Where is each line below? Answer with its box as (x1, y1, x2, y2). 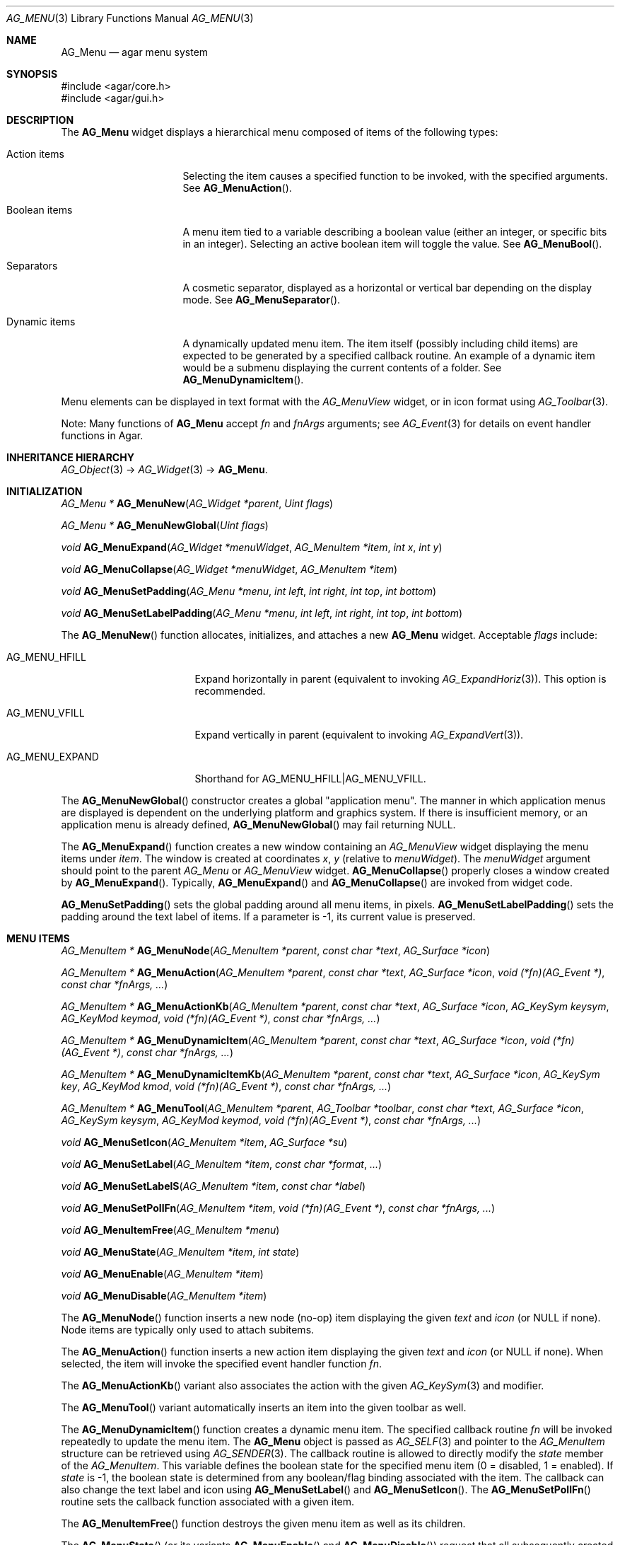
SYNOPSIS (6, 68, 58, 80)
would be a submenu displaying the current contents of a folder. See (182, 361, 502, 374)
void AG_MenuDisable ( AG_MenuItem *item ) (61, 1290, 267, 1302)
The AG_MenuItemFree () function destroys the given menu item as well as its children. (61, 1517, 466, 1529)
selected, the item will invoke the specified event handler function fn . (61, 1358, 382, 1370)
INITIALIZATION (6, 485, 83, 497)
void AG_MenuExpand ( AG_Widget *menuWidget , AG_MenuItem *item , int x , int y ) (61, 541, 443, 553)
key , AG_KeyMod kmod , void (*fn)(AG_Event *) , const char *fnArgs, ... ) (61, 1080, 392, 1092)
